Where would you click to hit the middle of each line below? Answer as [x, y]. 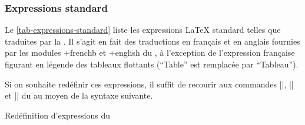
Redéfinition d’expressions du [57, 115]
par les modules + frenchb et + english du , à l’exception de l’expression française [150, 53]
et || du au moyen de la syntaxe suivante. [79, 95]
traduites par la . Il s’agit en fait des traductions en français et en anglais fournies [152, 41]
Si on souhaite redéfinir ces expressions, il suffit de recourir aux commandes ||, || [149, 84]
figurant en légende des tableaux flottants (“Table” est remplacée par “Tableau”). [152, 64]
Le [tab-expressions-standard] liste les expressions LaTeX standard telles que [143, 30]
